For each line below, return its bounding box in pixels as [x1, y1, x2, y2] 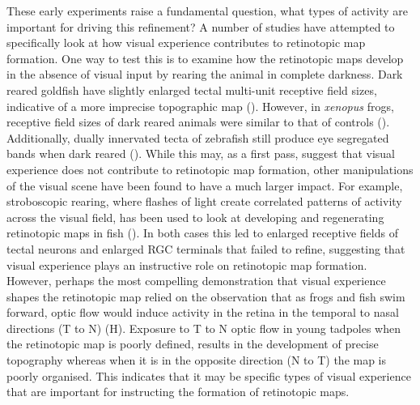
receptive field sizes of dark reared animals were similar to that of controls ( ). [6, 113, 390, 130]
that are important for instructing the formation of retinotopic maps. [6, 383, 350, 400]
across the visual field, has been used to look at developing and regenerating [6, 208, 384, 225]
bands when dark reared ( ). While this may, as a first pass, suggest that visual [6, 145, 395, 162]
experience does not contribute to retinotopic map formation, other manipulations [6, 160, 414, 177]
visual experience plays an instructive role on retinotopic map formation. [6, 256, 367, 273]
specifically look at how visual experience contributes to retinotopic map [6, 34, 366, 51]
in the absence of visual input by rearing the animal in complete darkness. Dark [6, 66, 403, 83]
